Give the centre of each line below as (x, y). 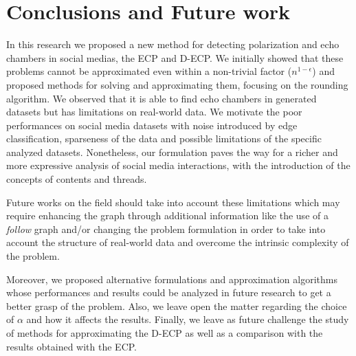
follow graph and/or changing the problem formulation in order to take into (166, 229)
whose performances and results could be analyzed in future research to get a (169, 292)
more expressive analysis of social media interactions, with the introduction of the (178, 165)
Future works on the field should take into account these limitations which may (173, 202)
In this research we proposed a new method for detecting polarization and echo (173, 44)
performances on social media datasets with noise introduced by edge (152, 125)
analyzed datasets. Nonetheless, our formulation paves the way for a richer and (172, 152)
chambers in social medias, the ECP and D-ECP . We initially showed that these (175, 57)
